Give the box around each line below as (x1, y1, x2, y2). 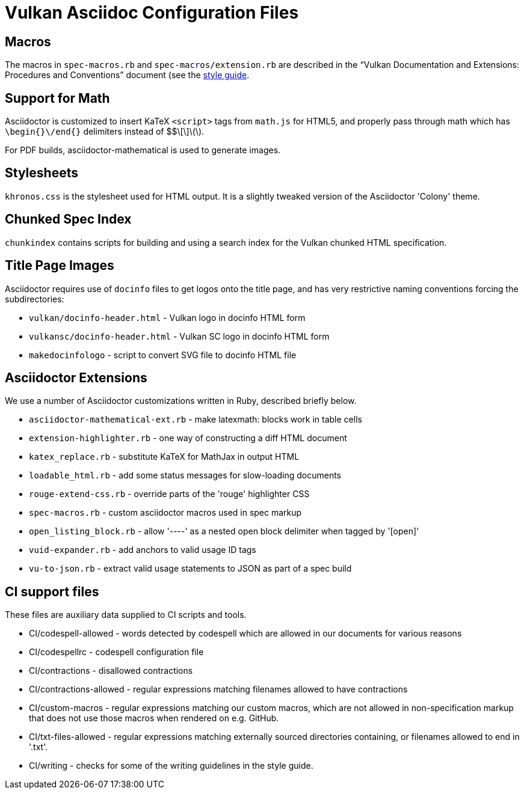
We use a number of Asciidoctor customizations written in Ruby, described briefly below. (5, 395, 357, 406)
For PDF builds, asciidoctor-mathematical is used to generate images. (5, 145, 281, 156)
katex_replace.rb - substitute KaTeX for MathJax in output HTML (29, 451, 300, 462)
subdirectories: (5, 293, 64, 304)
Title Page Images (5, 258, 114, 273)
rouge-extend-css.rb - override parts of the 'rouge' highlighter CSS (29, 489, 310, 499)
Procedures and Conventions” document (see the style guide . (5, 70, 250, 81)
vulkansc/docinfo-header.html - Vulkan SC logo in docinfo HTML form (29, 331, 330, 341)
